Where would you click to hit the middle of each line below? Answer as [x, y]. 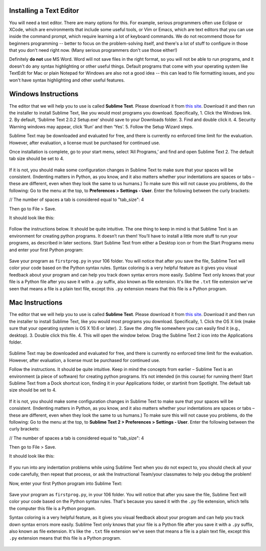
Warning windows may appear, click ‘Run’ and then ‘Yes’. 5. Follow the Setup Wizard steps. [101, 126]
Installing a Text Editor [44, 11]
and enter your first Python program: [46, 250]
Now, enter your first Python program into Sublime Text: [66, 483]
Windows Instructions [44, 94]
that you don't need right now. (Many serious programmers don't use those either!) [93, 50]
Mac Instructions [36, 303]
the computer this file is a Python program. [52, 508]
